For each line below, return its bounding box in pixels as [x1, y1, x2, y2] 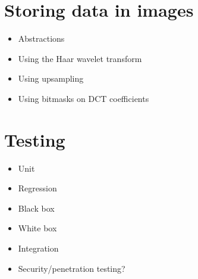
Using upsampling [18, 72, 84, 85]
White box [18, 222, 57, 234]
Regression [18, 182, 57, 194]
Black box [18, 201, 55, 214]
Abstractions [18, 32, 65, 45]
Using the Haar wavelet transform [18, 52, 142, 64]
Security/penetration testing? [18, 262, 125, 274]
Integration [18, 242, 59, 254]
